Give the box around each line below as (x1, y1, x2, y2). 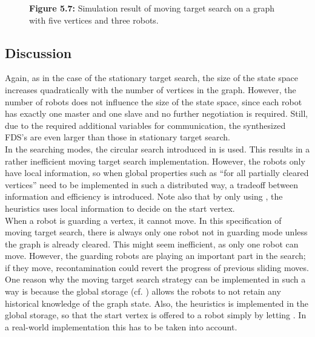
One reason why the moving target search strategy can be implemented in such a (5, 273, 306, 286)
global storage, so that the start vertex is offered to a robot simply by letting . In (5, 309, 307, 321)
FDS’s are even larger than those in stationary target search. (5, 131, 230, 143)
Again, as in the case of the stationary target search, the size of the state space (5, 71, 298, 84)
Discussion (5, 43, 72, 62)
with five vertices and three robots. (29, 13, 159, 26)
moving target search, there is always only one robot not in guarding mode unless (5, 226, 308, 238)
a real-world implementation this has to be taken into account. (5, 320, 237, 333)
